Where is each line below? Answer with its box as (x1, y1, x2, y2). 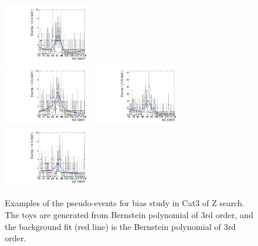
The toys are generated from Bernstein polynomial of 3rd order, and (5, 209, 253, 220)
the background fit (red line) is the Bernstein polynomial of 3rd (5, 220, 236, 232)
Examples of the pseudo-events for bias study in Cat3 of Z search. (5, 197, 245, 209)
